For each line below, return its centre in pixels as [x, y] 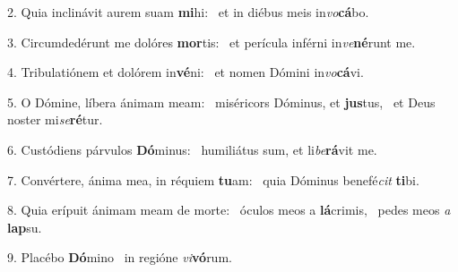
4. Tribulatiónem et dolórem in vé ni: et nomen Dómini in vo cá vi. [186, 72]
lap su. [25, 227]
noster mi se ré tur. [55, 119]
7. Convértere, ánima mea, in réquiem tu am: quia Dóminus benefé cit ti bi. [213, 179]
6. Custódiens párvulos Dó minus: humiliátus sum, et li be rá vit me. [192, 149]
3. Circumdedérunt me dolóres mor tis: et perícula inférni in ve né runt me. [212, 42]
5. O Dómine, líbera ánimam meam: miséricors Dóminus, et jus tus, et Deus [221, 102]
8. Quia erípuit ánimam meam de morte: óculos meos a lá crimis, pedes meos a [229, 210]
